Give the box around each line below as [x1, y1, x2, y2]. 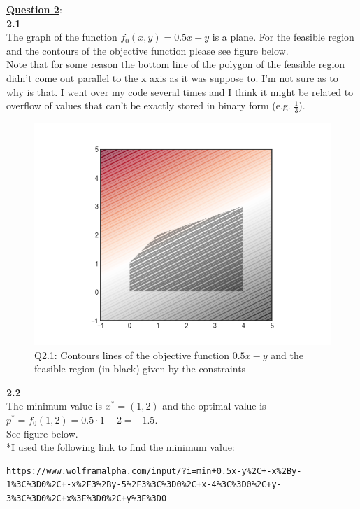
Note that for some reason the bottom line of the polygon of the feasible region [6, 57, 345, 71]
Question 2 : [6, 2, 62, 16]
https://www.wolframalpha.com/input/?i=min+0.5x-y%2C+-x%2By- [6, 466, 302, 476]
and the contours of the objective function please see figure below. [6, 43, 289, 57]
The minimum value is [6, 398, 102, 413]
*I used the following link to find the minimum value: [6, 440, 235, 454]
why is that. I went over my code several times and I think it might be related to [6, 84, 354, 99]
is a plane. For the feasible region [212, 29, 354, 44]
